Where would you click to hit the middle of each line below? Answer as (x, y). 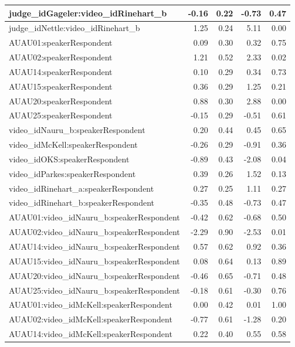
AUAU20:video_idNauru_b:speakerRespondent (94, 275)
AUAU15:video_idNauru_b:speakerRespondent (94, 261)
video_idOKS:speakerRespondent (69, 159)
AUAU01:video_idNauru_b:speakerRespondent (94, 217)
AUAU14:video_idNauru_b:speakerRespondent (94, 246)
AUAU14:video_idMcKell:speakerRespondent (91, 334)
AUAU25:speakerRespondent (61, 115)
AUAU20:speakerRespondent (61, 101)
